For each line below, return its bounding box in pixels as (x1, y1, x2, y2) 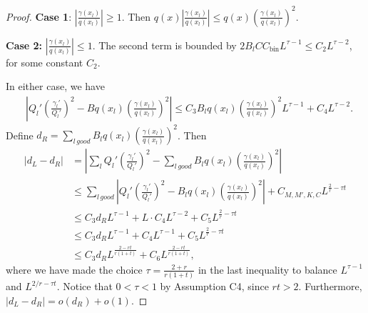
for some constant (6, 54, 83, 69)
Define (6, 127, 34, 142)
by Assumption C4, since (160, 279, 269, 294)
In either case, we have (6, 79, 105, 94)
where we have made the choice (6, 262, 143, 277)
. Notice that (56, 279, 113, 294)
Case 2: (6, 37, 43, 52)
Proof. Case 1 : (6, 9, 72, 24)
